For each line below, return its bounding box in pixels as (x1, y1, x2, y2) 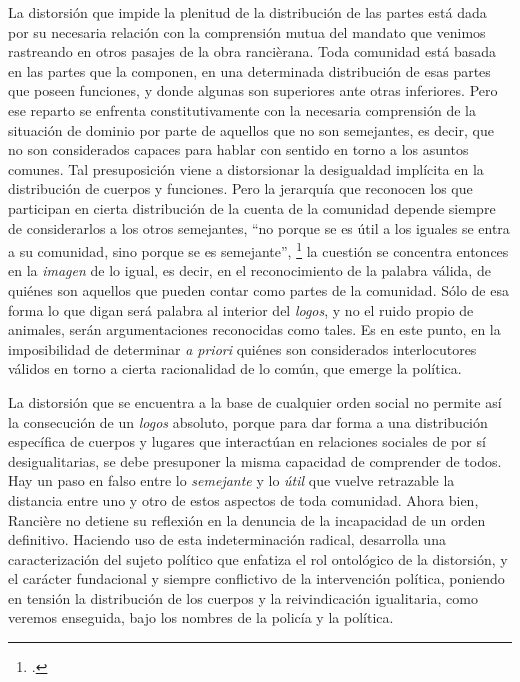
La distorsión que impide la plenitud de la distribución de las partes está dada (8, 2, 487, 22)
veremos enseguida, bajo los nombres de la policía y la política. (8, 607, 394, 628)
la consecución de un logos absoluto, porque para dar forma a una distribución (8, 411, 488, 432)
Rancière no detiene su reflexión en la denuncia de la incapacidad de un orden (8, 509, 486, 530)
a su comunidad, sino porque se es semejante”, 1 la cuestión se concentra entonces (8, 238, 509, 261)
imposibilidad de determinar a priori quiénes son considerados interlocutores (8, 338, 477, 359)
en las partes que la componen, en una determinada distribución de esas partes (8, 60, 491, 81)
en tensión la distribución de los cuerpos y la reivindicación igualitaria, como (8, 587, 478, 608)
